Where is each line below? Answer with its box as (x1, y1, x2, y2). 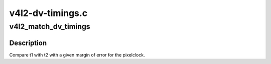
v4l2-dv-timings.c (9, 7, 88, 18)
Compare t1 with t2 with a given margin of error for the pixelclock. (9, 51, 145, 57)
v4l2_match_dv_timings (9, 22, 90, 31)
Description (9, 38, 47, 47)
